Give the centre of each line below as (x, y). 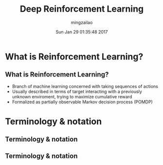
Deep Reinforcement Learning (82, 9)
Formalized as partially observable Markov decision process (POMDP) (82, 102)
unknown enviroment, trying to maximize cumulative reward (72, 96)
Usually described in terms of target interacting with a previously (77, 92)
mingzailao (82, 22)
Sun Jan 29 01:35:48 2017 (82, 32)
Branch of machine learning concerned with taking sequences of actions (85, 86)
